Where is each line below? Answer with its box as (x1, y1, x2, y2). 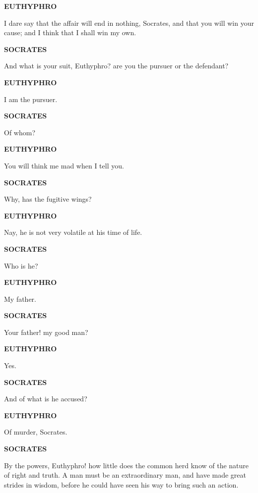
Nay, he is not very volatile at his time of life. (4, 227, 142, 237)
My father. (4, 293, 37, 304)
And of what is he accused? (4, 393, 87, 404)
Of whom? (4, 127, 35, 137)
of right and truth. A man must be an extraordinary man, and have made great (4, 470, 247, 480)
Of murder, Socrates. (4, 427, 67, 437)
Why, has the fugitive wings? (4, 194, 92, 204)
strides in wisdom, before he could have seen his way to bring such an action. (4, 479, 239, 490)
